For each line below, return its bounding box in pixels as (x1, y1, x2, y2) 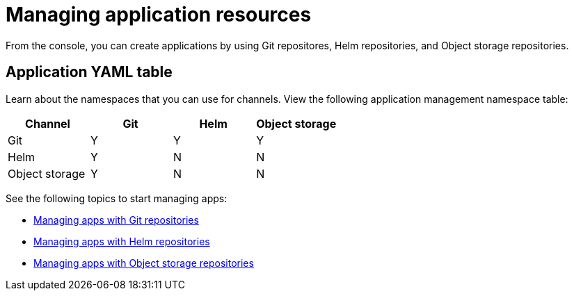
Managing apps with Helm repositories (33, 235, 210, 247)
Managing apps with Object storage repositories (33, 256, 254, 269)
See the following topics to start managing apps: (6, 192, 228, 204)
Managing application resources (6, 3, 312, 26)
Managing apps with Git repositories (33, 213, 199, 226)
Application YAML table (6, 63, 173, 81)
